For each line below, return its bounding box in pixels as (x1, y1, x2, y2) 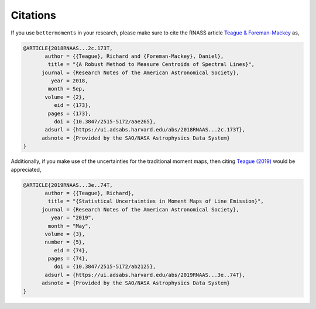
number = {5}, (44, 239, 85, 245)
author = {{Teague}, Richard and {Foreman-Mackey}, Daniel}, (44, 53, 224, 60)
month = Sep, (47, 85, 85, 92)
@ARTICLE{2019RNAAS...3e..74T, (23, 182, 114, 188)
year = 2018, (50, 78, 88, 84)
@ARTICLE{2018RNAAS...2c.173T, (23, 44, 114, 51)
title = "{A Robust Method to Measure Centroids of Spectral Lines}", (47, 61, 255, 68)
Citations (11, 9, 57, 22)
